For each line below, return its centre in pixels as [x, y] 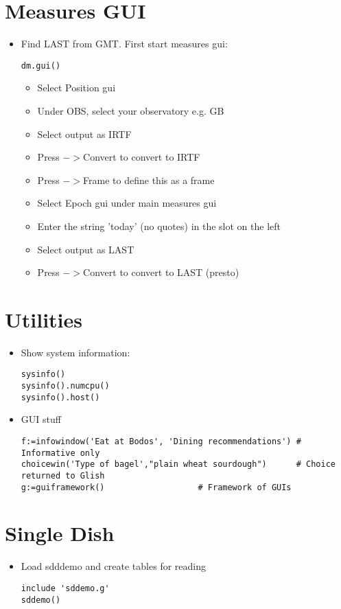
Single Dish [60, 533]
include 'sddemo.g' [65, 588]
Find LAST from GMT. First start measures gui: [124, 44]
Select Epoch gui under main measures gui [127, 203]
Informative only [60, 453]
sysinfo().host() [60, 397]
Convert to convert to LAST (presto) [161, 272]
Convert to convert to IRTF [142, 157]
